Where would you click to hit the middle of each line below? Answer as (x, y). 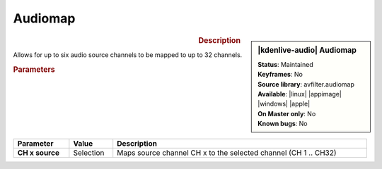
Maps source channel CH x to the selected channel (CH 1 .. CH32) (227, 153)
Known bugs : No (283, 124)
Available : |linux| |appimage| (300, 94)
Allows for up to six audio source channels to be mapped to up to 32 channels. (128, 55)
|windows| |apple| (284, 104)
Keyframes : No (280, 75)
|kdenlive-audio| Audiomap (307, 50)
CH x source (39, 153)
